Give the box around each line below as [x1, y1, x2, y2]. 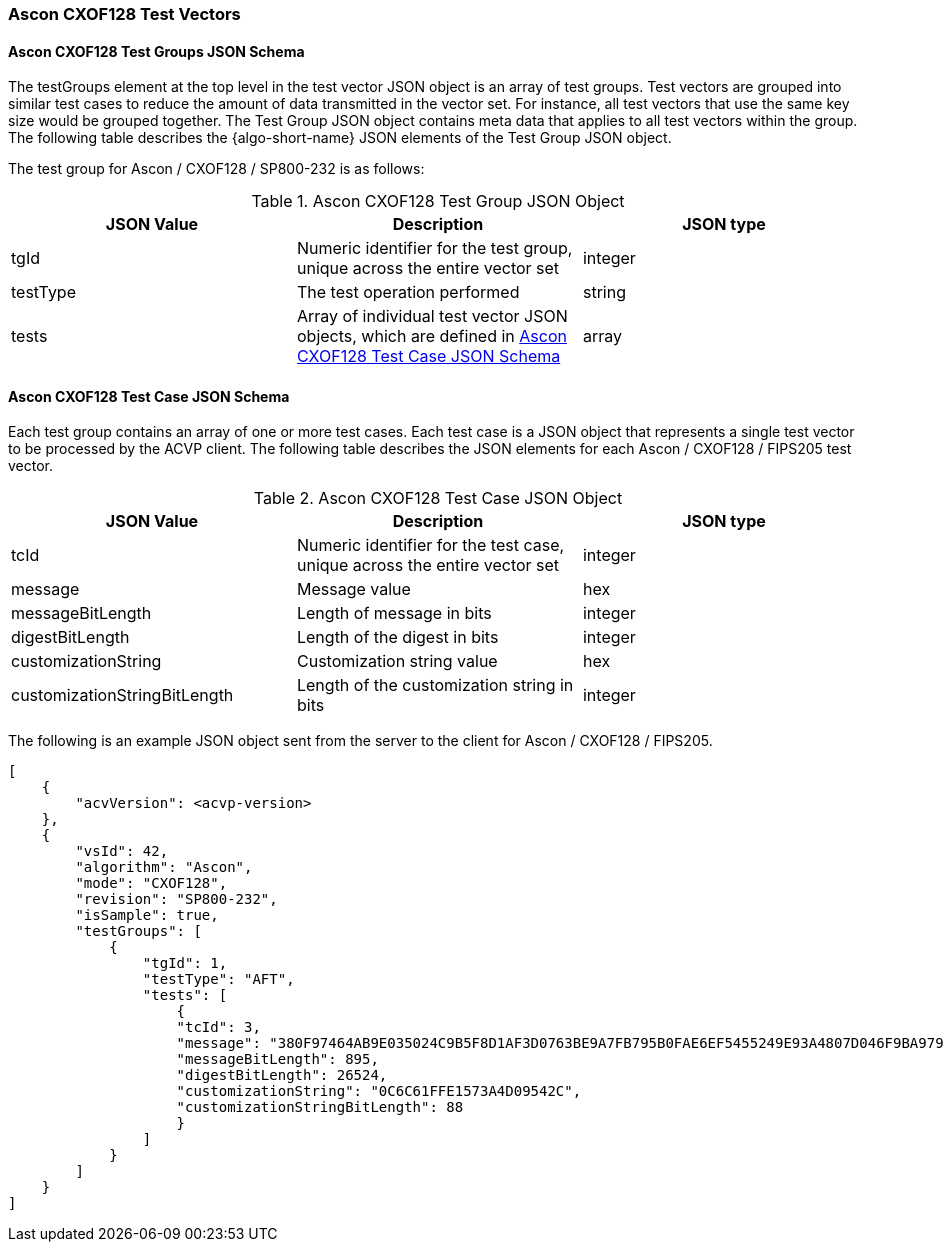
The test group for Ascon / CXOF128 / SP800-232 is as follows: [8, 160, 425, 178]
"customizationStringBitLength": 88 [176, 1099, 464, 1116]
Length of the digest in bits [296, 627, 499, 648]
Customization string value [296, 651, 498, 672]
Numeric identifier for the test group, [296, 238, 573, 259]
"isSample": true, [75, 907, 219, 924]
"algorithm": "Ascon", [75, 859, 253, 876]
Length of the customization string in [296, 675, 574, 696]
